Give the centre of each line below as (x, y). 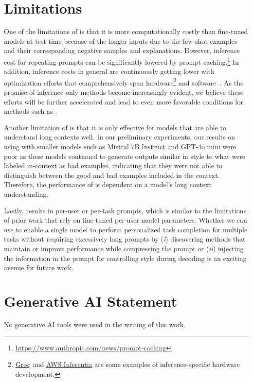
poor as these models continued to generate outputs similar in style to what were (125, 156)
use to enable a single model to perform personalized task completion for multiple (126, 229)
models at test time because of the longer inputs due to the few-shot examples (121, 41)
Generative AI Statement (91, 301)
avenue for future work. (39, 268)
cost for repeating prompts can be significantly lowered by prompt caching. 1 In (121, 61)
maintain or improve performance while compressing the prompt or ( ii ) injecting (124, 248)
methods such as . (31, 111)
